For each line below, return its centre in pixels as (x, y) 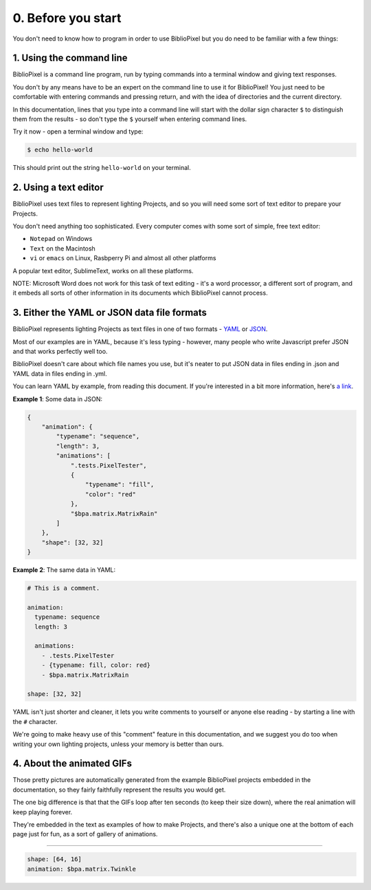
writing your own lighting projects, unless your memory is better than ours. (118, 744)
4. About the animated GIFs (72, 764)
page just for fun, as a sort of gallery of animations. (85, 834)
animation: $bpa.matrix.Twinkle (82, 869)
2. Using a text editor (58, 188)
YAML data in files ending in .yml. (60, 373)
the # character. (35, 721)
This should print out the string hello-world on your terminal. (102, 168)
